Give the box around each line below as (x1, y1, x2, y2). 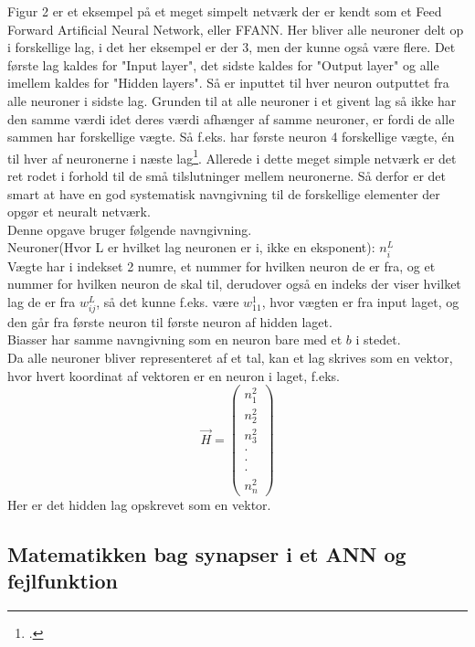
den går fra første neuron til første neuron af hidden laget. (7, 312, 332, 331)
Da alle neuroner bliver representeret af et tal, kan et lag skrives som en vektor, (7, 348, 453, 367)
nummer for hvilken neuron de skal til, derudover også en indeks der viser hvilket (7, 274, 461, 293)
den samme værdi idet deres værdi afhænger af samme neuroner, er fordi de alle (7, 109, 455, 128)
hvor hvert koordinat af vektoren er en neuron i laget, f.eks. (7, 366, 340, 385)
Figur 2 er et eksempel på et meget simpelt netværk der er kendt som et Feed (7, 2, 442, 20)
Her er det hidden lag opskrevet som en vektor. (7, 494, 271, 514)
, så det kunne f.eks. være (96, 292, 239, 311)
